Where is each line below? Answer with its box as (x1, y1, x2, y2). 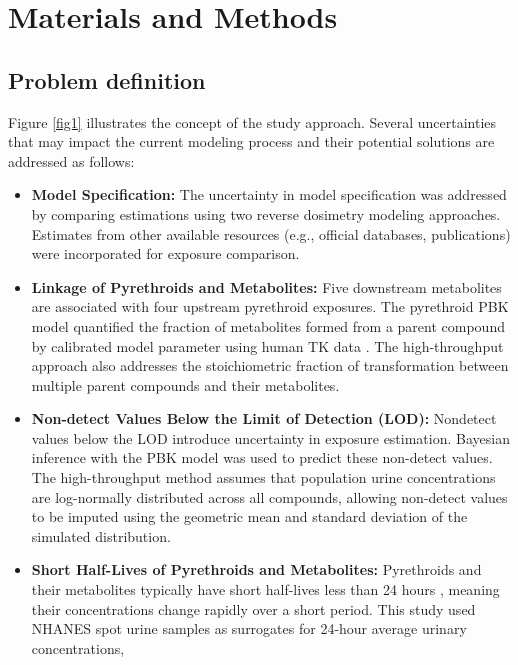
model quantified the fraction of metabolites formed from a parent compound (31, 315, 505, 336)
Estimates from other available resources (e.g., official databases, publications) (31, 223, 511, 244)
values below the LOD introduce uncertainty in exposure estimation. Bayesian (31, 427, 510, 448)
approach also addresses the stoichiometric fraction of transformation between (31, 355, 509, 376)
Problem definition (8, 64, 206, 95)
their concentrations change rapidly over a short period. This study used (31, 598, 476, 619)
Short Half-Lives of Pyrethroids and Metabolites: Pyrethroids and (31, 559, 482, 580)
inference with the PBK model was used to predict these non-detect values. (31, 447, 493, 468)
